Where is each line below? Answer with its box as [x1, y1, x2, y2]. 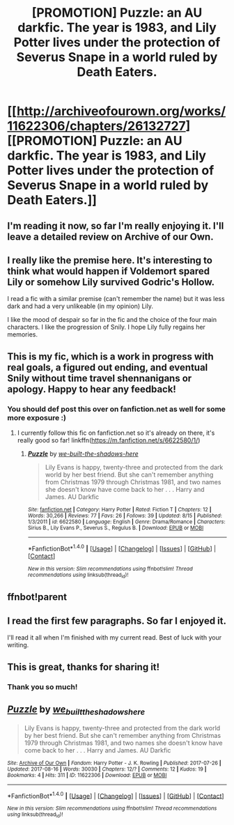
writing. [7, 641, 29, 649]
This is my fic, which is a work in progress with [7, 350, 214, 362]
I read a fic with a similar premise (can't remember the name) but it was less [7, 295, 225, 303]
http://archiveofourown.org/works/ [16, 103, 226, 119]
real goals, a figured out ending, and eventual [7, 361, 208, 373]
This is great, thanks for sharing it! [7, 661, 160, 673]
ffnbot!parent [7, 591, 68, 603]
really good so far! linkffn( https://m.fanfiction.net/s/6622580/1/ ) [17, 436, 201, 445]
